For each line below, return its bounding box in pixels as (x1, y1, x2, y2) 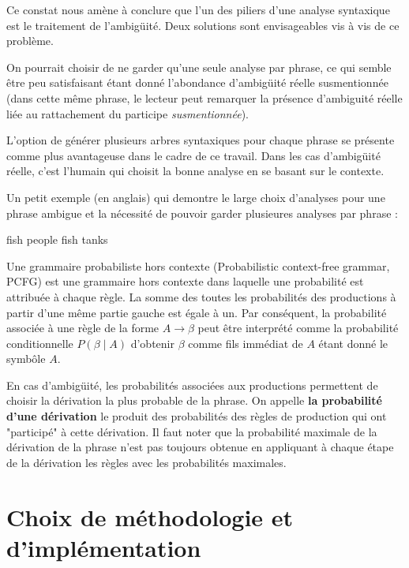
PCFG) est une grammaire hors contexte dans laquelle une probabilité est (6, 273, 364, 290)
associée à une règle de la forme (6, 319, 159, 336)
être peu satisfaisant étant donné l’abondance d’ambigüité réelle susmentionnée (6, 74, 388, 91)
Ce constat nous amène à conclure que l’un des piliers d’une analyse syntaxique (6, 2, 390, 17)
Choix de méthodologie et (6, 500, 294, 532)
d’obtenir (130, 334, 174, 351)
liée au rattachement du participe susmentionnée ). (6, 105, 249, 121)
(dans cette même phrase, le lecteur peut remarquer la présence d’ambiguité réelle (6, 89, 403, 106)
